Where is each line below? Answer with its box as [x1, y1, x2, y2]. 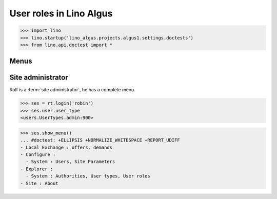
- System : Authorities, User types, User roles [26, 173, 151, 179]
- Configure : [20, 151, 56, 157]
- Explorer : [20, 166, 53, 172]
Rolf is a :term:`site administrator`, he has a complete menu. [9, 87, 135, 93]
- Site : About [20, 180, 58, 186]
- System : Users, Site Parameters [26, 159, 115, 165]
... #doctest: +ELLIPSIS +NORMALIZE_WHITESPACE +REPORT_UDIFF [20, 137, 180, 143]
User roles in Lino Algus [9, 8, 113, 19]
